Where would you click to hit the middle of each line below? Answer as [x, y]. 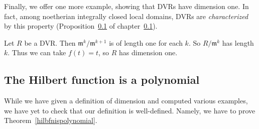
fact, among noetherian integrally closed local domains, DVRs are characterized [126, 16]
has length [238, 42]
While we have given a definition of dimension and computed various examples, [126, 101]
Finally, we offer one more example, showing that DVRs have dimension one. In [126, 6]
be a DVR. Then [50, 42]
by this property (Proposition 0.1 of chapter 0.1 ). [81, 26]
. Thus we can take [37, 52]
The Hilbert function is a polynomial [102, 80]
